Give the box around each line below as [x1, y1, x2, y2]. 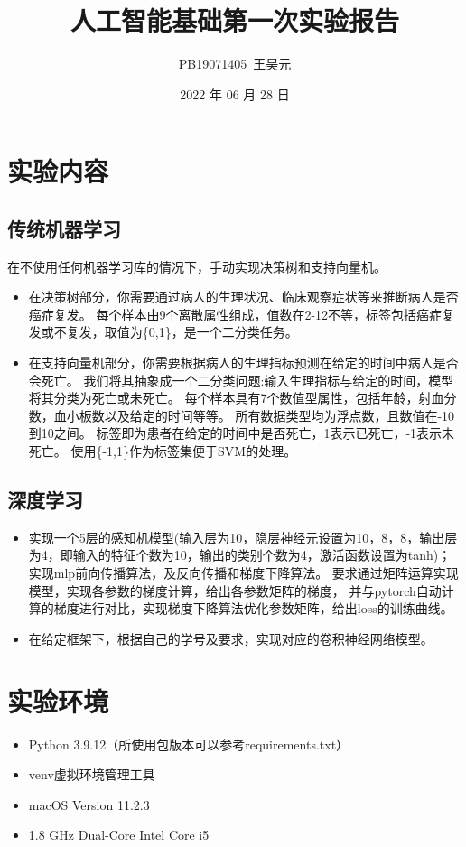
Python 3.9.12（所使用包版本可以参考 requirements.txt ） [28, 734, 349, 753]
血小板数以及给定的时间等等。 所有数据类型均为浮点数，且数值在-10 [53, 405, 455, 424]
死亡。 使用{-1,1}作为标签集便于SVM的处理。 [28, 442, 297, 461]
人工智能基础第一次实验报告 [70, 2, 399, 39]
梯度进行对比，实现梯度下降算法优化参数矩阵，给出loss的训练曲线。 [53, 599, 453, 618]
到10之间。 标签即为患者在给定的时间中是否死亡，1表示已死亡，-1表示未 [28, 423, 455, 442]
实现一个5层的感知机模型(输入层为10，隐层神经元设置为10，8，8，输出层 [28, 527, 458, 546]
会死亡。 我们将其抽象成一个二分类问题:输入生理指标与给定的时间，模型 [28, 370, 454, 389]
